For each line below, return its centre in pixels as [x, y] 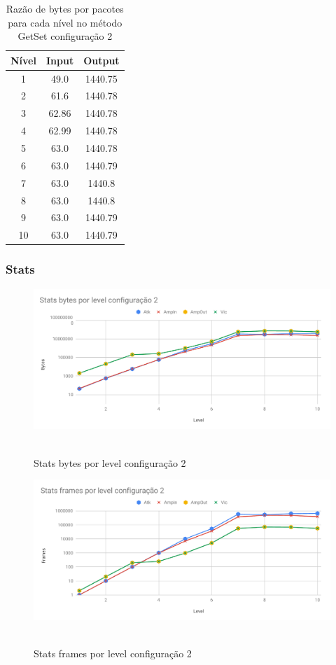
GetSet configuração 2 [65, 36]
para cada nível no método [65, 22]
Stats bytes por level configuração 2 [110, 462]
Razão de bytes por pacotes [65, 8]
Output [101, 60]
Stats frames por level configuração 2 [113, 653]
